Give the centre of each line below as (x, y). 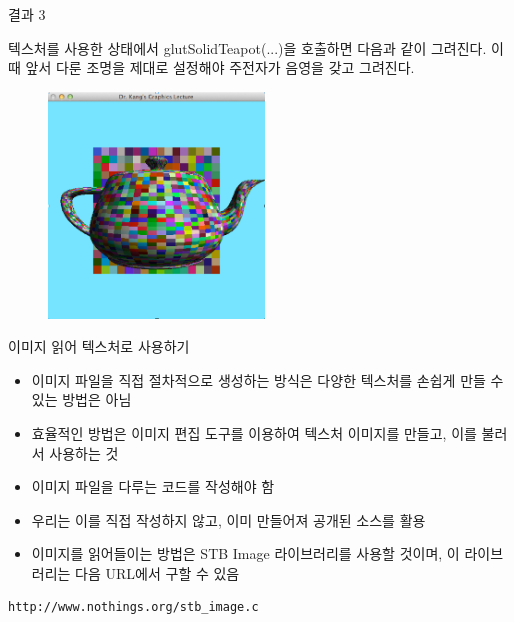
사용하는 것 (84, 452)
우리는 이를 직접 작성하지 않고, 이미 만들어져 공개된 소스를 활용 (228, 519)
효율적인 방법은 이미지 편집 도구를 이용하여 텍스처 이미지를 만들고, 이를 (254, 432)
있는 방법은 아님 (81, 399)
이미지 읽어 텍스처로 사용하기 (99, 346)
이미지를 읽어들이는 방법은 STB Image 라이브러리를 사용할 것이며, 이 (245, 553)
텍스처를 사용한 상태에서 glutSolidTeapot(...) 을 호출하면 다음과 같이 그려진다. (247, 47)
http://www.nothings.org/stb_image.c (133, 607)
